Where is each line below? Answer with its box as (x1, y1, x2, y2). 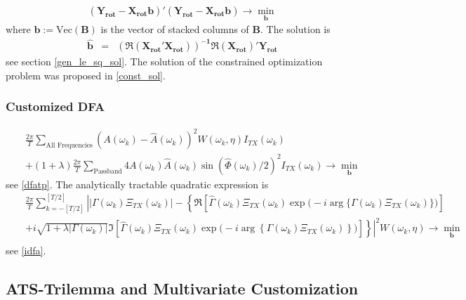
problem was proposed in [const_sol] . (6, 67, 166, 82)
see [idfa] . (6, 243, 46, 258)
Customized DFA (6, 98, 105, 115)
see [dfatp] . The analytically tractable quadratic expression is (6, 176, 269, 191)
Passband (93, 167, 122, 175)
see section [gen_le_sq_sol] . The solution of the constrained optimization (6, 54, 323, 69)
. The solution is (260, 22, 331, 37)
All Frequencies (46, 142, 93, 150)
